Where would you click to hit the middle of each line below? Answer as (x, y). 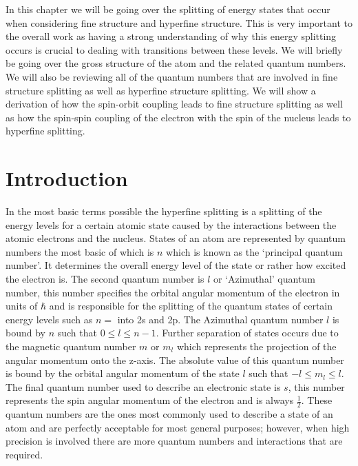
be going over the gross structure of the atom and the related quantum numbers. (176, 63)
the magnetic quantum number (71, 346)
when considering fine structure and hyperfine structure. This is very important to (179, 22)
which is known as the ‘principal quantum (254, 251)
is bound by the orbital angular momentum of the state (123, 373)
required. (24, 454)
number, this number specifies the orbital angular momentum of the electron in (173, 292)
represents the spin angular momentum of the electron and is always (150, 400)
